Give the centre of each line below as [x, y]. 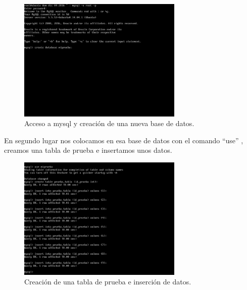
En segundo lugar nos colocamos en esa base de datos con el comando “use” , [124, 140]
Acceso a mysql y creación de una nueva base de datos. [109, 123]
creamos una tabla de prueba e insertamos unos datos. [88, 150]
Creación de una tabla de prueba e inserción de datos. [108, 282]
